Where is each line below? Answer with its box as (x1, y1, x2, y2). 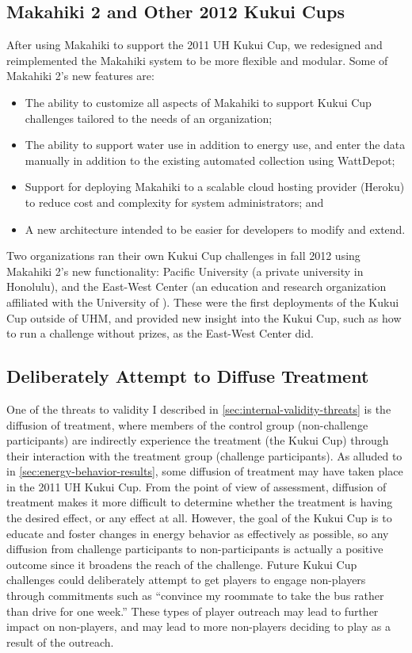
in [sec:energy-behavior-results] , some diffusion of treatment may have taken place (6, 463, 403, 479)
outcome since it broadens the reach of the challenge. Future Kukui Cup (6, 556, 357, 572)
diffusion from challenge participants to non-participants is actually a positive (6, 540, 383, 557)
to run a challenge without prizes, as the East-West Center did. (6, 325, 314, 342)
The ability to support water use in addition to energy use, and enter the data (25, 136, 406, 153)
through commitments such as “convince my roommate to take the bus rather (6, 587, 384, 604)
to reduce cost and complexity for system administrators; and (25, 193, 324, 210)
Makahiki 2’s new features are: (6, 67, 154, 84)
